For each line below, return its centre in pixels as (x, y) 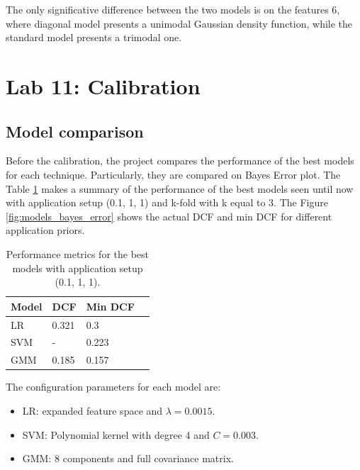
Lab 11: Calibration (103, 85)
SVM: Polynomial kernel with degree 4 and (116, 434)
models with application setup (78, 268)
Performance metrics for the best (78, 253)
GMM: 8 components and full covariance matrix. (128, 458)
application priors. (45, 230)
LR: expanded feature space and (92, 410)
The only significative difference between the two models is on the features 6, (173, 9)
